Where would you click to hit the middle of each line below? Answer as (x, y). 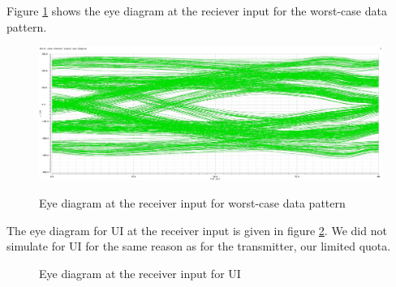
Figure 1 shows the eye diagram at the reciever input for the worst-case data (197, 11)
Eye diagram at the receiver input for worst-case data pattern (192, 202)
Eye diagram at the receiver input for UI (140, 273)
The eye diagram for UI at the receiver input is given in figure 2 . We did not (197, 230)
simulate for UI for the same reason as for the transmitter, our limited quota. (199, 246)
